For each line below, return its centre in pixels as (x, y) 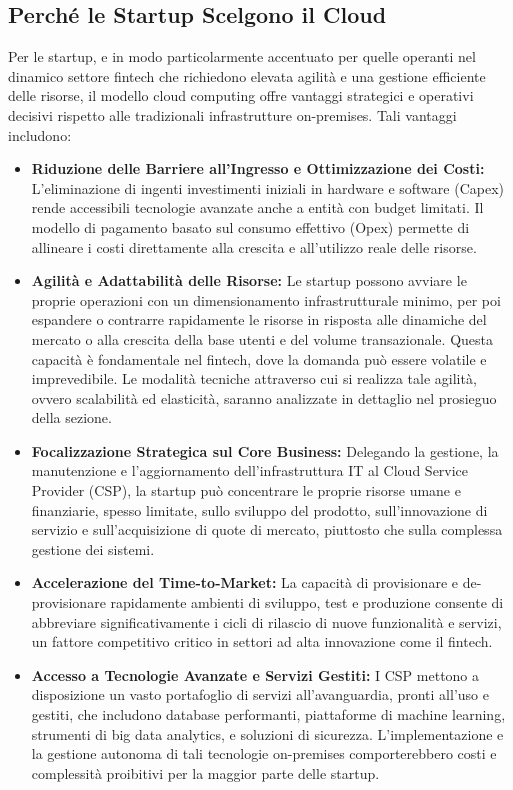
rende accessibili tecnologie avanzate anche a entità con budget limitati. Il (257, 207)
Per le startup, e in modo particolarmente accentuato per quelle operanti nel (242, 56)
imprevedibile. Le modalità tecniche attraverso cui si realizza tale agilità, (254, 378)
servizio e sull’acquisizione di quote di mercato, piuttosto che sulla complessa (267, 529)
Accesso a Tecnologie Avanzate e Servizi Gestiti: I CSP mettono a (255, 674)
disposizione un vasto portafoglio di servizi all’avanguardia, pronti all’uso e (260, 694)
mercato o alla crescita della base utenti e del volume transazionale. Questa (262, 338)
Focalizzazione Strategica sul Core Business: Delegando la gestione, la (265, 450)
